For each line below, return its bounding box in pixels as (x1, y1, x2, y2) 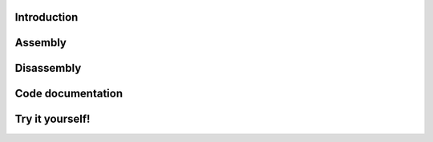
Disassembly (14, 61, 82, 75)
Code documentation (14, 87, 123, 101)
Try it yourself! (14, 112, 91, 126)
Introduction (14, 10, 79, 24)
